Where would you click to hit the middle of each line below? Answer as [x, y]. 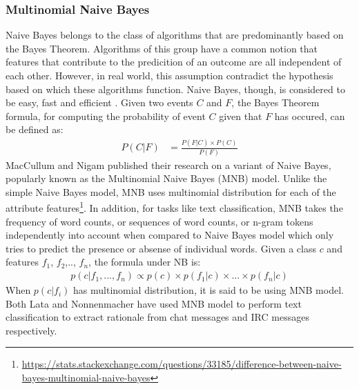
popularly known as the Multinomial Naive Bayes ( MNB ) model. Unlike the [166, 178]
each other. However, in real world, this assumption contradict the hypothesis [169, 75]
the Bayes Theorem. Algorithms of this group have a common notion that [162, 48]
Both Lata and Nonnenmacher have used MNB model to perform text [154, 303]
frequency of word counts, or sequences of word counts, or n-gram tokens [159, 221]
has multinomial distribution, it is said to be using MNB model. [208, 290]
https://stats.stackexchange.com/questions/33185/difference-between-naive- [182, 364]
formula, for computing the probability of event [106, 116]
